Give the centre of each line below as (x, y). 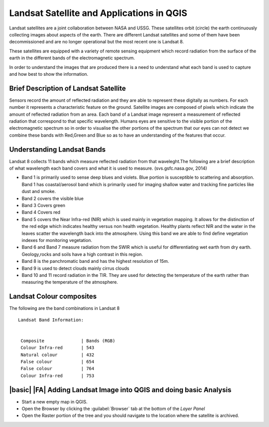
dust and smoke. (39, 192)
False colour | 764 (58, 369)
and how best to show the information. (49, 74)
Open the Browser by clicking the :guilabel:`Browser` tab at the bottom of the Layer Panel (113, 409)
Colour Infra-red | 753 (58, 376)
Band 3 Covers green (44, 205)
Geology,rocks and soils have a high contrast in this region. (82, 254)
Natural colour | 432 (58, 355)
